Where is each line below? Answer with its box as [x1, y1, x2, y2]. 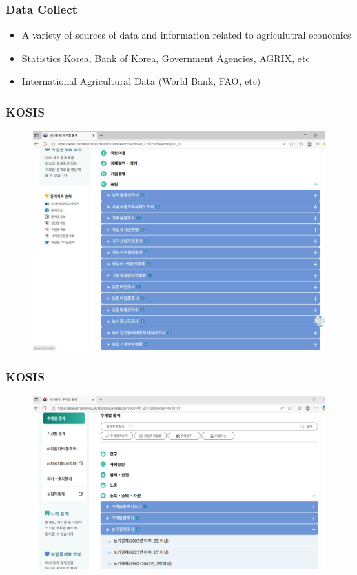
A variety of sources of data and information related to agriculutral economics [21, 28, 351, 42]
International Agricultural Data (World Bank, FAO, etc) [21, 74, 261, 88]
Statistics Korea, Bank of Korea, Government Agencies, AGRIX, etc [21, 50, 310, 65]
